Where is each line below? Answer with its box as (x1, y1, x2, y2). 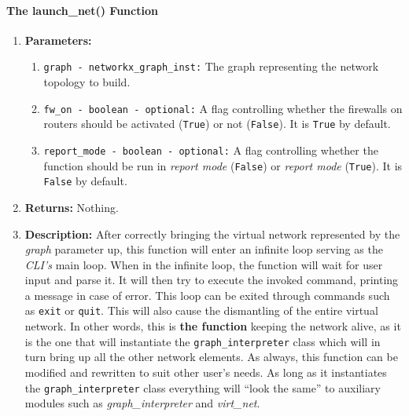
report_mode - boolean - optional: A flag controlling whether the (43, 141, 378, 158)
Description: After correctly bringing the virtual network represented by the (24, 225, 400, 242)
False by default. (43, 173, 127, 189)
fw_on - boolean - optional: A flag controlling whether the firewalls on (43, 100, 403, 116)
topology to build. (43, 74, 131, 90)
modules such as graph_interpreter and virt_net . (24, 395, 260, 411)
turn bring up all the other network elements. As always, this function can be (24, 348, 398, 365)
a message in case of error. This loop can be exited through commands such (24, 286, 390, 303)
